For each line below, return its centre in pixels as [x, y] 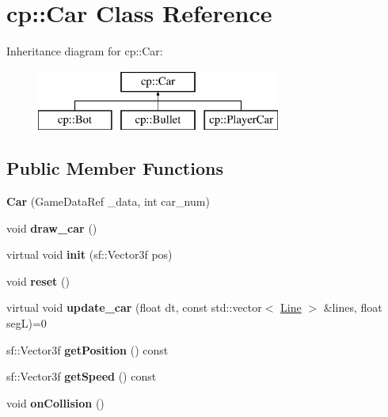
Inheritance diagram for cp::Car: [85, 51]
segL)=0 [27, 323]
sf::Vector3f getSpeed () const [82, 376]
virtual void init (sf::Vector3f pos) [89, 254]
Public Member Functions [115, 168]
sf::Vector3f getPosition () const [87, 349]
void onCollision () [55, 402]
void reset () [38, 281]
